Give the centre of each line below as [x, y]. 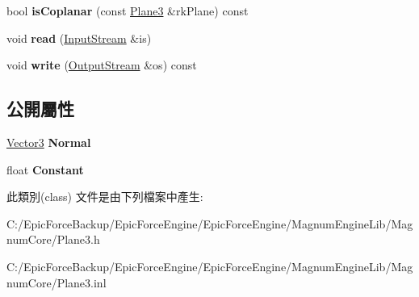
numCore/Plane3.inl [57, 282]
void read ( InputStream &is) [79, 38]
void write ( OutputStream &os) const [102, 65]
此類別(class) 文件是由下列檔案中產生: [105, 197]
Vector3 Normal [49, 142]
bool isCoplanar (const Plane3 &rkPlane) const [128, 10]
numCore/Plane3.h [53, 239]
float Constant [45, 169]
